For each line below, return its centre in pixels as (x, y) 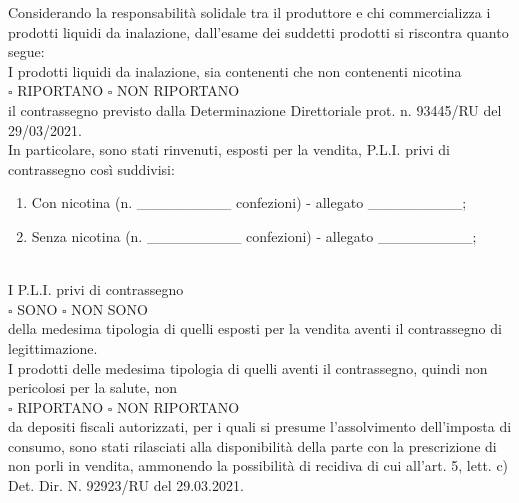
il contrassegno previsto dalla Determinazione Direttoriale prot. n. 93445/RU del (255, 109)
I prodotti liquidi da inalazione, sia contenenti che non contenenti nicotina (235, 70)
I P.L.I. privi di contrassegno (96, 289)
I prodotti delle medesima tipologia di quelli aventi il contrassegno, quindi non (248, 367)
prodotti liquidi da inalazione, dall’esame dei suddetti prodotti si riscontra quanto (258, 31)
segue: (26, 51)
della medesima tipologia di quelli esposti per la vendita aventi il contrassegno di (255, 328)
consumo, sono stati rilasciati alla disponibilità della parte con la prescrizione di (252, 445)
